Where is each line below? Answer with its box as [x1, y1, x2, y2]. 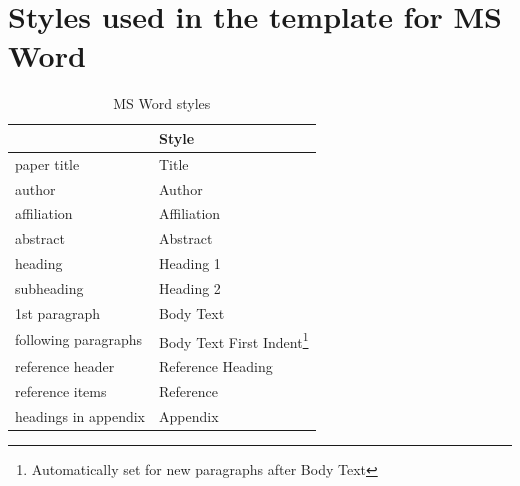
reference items [15, 381, 107, 401]
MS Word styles [113, 93, 211, 114]
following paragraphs [15, 329, 142, 350]
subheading [15, 277, 84, 298]
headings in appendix [15, 405, 146, 426]
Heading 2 [159, 277, 221, 298]
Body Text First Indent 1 [159, 328, 309, 352]
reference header [15, 356, 115, 377]
